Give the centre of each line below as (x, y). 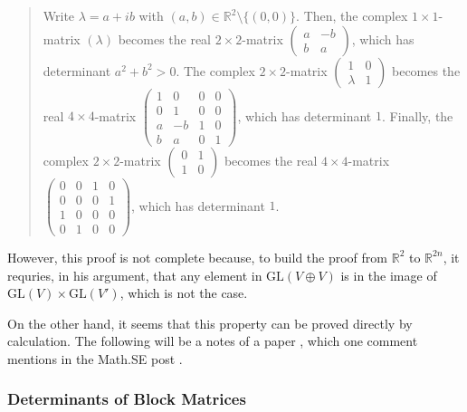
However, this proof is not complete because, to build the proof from (197, 257)
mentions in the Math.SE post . (95, 358)
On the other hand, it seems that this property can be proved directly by (210, 323)
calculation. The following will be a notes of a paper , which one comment (213, 341)
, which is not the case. (184, 293)
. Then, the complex (352, 15)
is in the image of (389, 275)
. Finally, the (417, 115)
